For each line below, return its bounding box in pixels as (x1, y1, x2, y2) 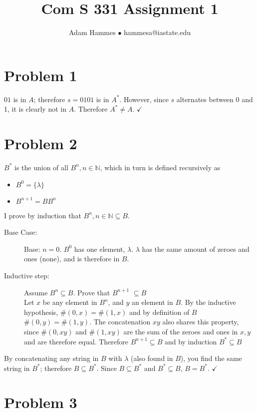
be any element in (42, 297, 97, 307)
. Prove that (73, 287, 110, 297)
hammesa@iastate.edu (124, 27, 191, 38)
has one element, (74, 243, 125, 254)
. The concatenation (89, 316, 151, 327)
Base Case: (4, 227, 37, 237)
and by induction (164, 336, 217, 346)
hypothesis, (24, 306, 58, 317)
